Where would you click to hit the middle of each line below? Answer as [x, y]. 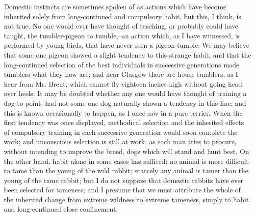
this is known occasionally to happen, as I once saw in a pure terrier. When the [123, 112]
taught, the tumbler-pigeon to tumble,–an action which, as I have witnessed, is [122, 35]
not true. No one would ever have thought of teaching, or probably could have [121, 26]
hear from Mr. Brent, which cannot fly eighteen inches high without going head [123, 83]
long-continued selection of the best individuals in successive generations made [122, 64]
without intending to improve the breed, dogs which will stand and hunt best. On [127, 151]
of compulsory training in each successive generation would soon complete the [121, 132]
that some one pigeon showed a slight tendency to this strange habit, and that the [127, 54]
